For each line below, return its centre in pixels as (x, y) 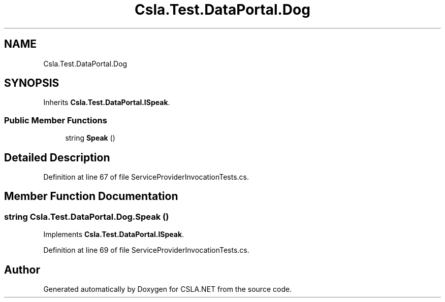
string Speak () (90, 138)
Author (22, 270)
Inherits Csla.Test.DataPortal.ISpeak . (107, 103)
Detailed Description (57, 157)
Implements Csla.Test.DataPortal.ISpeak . (114, 234)
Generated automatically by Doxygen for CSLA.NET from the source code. (168, 289)
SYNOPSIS (32, 83)
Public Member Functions (56, 120)
